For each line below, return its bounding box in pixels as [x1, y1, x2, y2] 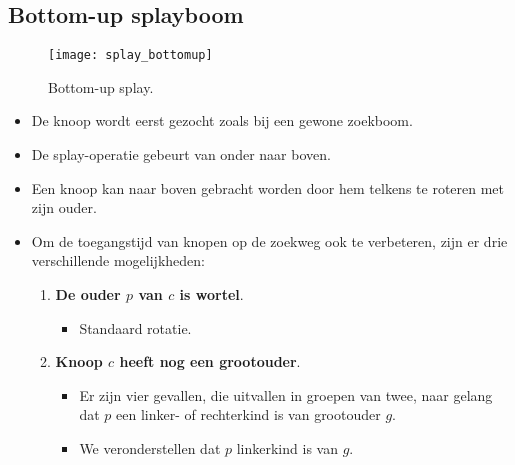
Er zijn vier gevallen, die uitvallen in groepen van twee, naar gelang [79, 384, 493, 405]
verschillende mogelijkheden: [31, 250, 205, 271]
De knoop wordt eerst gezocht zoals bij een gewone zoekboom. [31, 110, 413, 131]
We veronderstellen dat [79, 437, 221, 458]
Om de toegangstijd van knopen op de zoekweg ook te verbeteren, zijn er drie [31, 230, 508, 251]
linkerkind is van [236, 437, 338, 458]
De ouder [55, 284, 121, 305]
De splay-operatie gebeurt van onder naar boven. [31, 144, 331, 165]
